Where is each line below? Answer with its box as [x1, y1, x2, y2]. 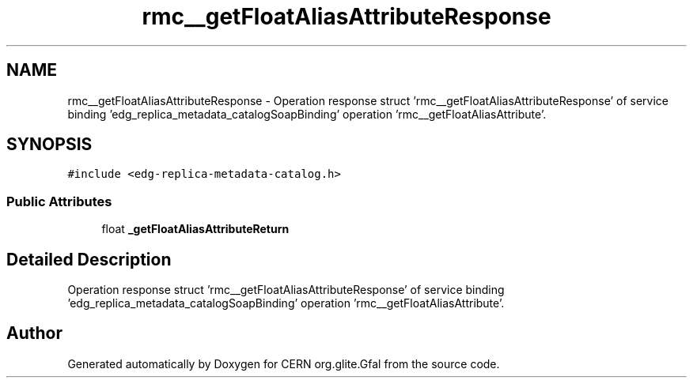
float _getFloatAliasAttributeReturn [101, 222, 290, 236]
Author [6, 323, 62, 344]
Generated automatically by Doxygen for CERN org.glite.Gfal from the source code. [67, 356, 500, 371]
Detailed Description [6, 249, 172, 269]
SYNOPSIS [6, 134, 93, 155]
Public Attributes [6, 193, 112, 209]
